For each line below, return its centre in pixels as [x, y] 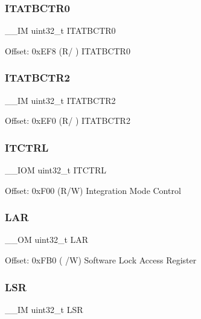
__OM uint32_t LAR [47, 240]
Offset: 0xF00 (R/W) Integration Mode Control [93, 190]
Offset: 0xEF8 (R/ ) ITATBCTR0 [68, 50]
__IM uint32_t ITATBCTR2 [60, 100]
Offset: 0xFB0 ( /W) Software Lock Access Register [101, 260]
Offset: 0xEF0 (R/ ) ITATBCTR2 [68, 121]
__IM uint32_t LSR [44, 309]
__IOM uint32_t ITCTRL [56, 170]
